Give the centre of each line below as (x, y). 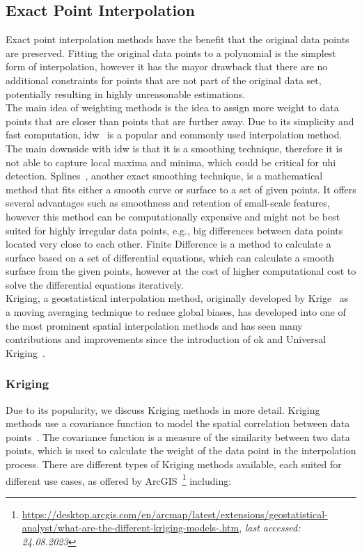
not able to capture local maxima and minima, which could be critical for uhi (171, 162)
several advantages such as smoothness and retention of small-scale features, (168, 203)
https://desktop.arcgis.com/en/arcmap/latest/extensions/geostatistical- (175, 514)
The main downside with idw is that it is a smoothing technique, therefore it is (174, 148)
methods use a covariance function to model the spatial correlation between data (178, 423)
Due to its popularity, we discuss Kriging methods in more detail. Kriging (163, 409)
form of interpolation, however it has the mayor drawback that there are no (167, 66)
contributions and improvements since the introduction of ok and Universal (166, 339)
